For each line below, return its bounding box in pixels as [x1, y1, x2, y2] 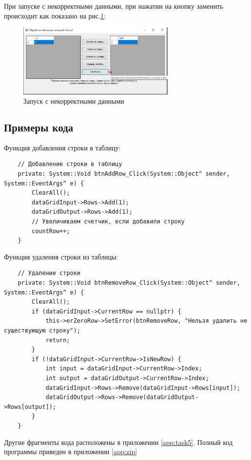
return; [45, 336, 70, 344]
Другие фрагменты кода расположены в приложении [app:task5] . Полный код [4, 437, 233, 447]
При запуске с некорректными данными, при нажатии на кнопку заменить [4, 1, 223, 11]
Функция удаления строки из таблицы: [4, 251, 118, 261]
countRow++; [32, 227, 70, 235]
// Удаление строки [17, 270, 81, 277]
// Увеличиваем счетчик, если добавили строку [32, 218, 185, 225]
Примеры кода [4, 120, 73, 135]
